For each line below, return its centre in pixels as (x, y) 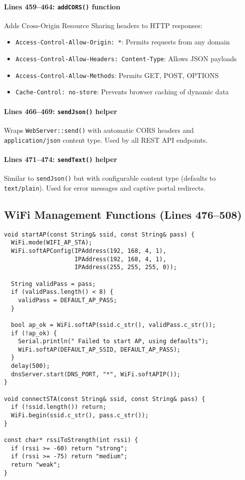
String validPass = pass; (53, 284)
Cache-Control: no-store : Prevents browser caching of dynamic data (122, 92)
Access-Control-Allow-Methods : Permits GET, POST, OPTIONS (117, 75)
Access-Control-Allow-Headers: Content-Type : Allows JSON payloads (126, 59)
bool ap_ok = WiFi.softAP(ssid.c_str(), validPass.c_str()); (113, 325)
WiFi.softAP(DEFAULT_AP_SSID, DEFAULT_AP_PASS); (99, 349)
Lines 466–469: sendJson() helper (61, 111)
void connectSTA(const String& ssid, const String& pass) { (105, 399)
